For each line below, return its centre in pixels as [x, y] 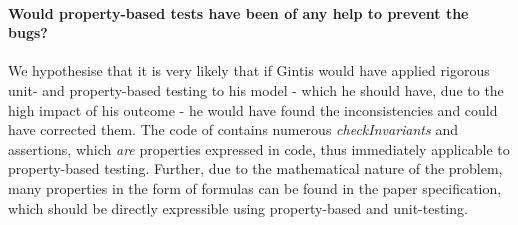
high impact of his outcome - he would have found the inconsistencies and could [253, 109]
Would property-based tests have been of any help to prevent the [238, 12]
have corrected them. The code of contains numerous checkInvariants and [233, 129]
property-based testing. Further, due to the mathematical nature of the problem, [255, 168]
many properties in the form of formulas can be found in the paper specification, [255, 187]
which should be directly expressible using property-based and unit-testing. [238, 207]
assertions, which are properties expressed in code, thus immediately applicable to [259, 148]
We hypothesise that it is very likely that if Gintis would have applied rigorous [249, 70]
